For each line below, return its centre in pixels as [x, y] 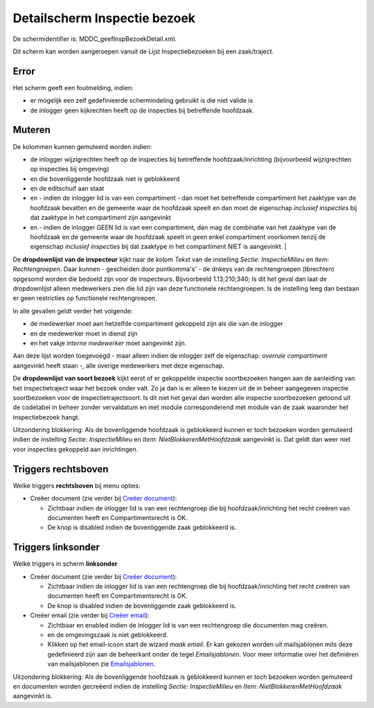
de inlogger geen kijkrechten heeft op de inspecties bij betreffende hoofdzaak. [142, 110]
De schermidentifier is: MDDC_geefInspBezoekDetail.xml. [95, 39]
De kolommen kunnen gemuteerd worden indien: [82, 146]
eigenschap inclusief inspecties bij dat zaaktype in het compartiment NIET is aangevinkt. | [158, 247]
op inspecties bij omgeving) [70, 169]
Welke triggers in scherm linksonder [65, 564]
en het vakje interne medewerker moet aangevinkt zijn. [108, 343]
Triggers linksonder [56, 547]
